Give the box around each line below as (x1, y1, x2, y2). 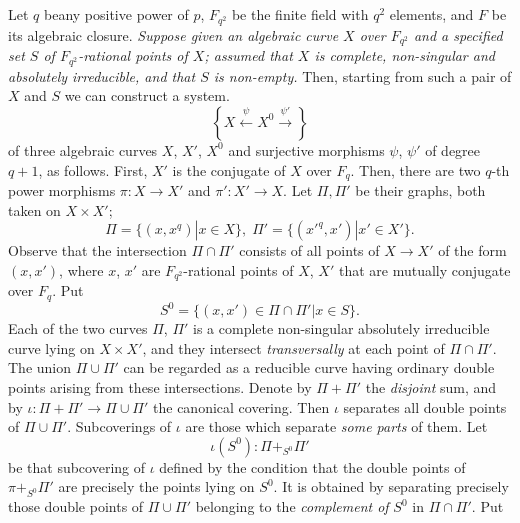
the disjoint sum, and (365, 376, 497, 397)
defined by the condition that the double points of (159, 456, 466, 477)
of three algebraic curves (8, 139, 158, 160)
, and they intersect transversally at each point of (142, 337, 445, 358)
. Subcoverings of (67, 416, 172, 437)
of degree (425, 139, 481, 160)
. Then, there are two (350, 159, 481, 180)
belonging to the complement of (195, 496, 389, 517)
